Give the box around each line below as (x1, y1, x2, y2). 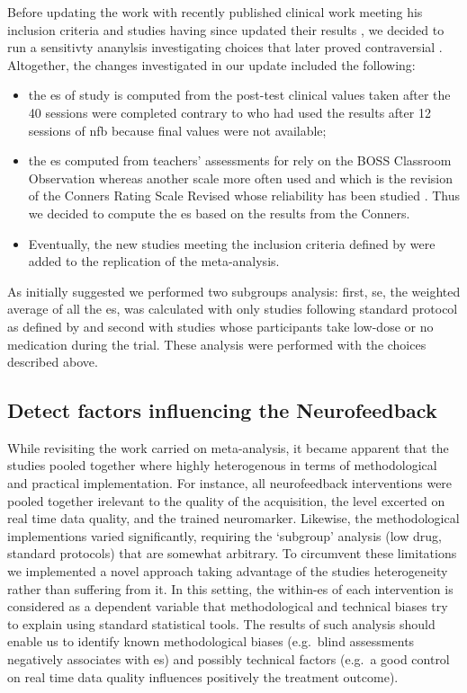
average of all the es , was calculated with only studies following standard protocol (7, 299, 458, 318)
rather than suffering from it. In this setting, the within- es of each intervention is (7, 579, 454, 598)
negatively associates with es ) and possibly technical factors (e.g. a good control (7, 650, 450, 669)
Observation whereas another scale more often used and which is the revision (28, 168, 454, 187)
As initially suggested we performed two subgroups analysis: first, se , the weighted (7, 281, 461, 300)
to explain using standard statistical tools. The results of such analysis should (7, 614, 436, 633)
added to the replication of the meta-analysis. (28, 252, 280, 271)
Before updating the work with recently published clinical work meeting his (7, 3, 423, 21)
